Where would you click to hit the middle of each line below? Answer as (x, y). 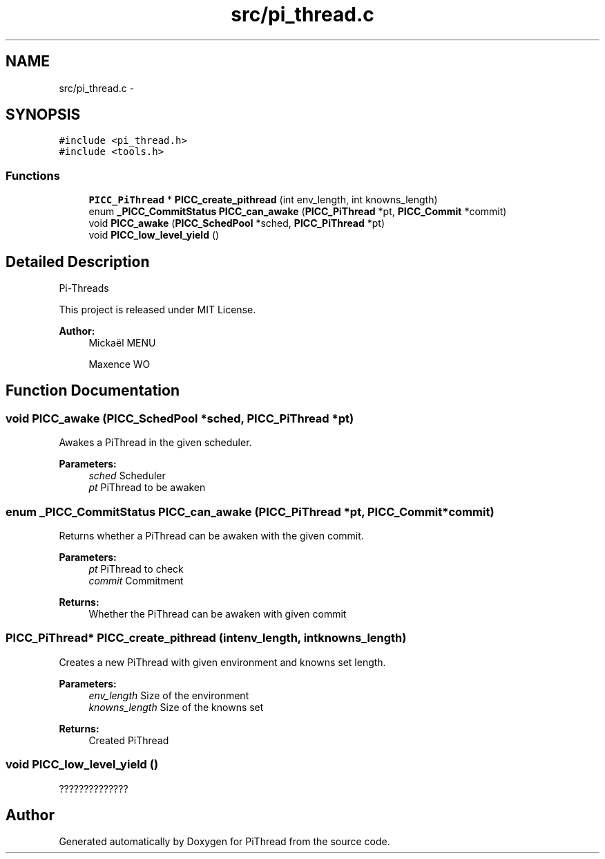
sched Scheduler (127, 476)
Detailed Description (78, 261)
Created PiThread (129, 740)
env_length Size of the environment (169, 695)
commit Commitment (136, 581)
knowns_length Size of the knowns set (176, 707)
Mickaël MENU (122, 343)
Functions (33, 175)
